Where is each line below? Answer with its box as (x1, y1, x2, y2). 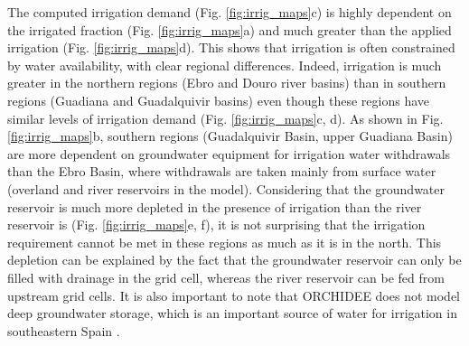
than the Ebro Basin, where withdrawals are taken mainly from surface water (7, 162, 436, 181)
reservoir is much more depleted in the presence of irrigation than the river (7, 197, 422, 216)
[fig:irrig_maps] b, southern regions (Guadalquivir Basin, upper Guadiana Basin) (7, 126, 453, 145)
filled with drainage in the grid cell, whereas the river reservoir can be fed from (7, 267, 445, 286)
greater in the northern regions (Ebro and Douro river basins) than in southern (7, 73, 446, 92)
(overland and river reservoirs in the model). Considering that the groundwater (7, 179, 446, 198)
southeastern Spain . (7, 321, 120, 340)
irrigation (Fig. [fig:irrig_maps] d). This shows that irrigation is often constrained (7, 38, 455, 57)
